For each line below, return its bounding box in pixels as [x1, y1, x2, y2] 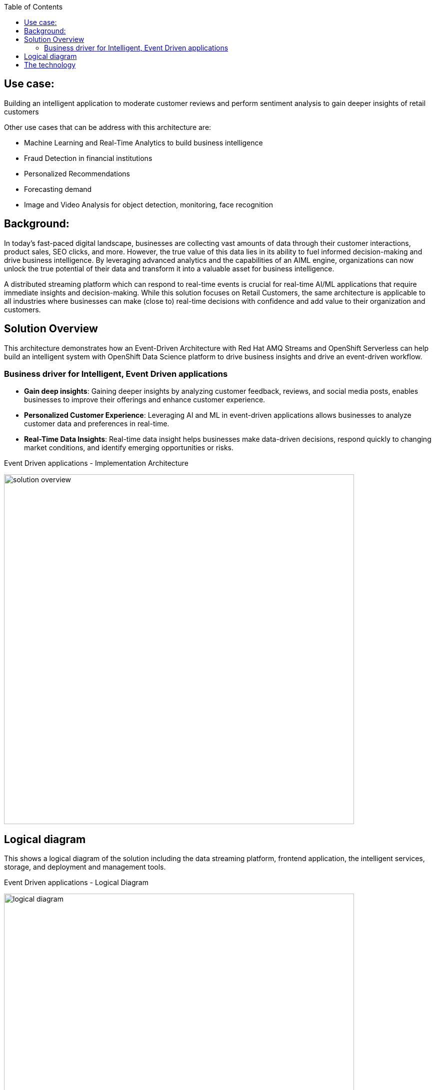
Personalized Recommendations [24, 169, 130, 178]
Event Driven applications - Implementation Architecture [4, 459, 188, 468]
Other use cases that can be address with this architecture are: [4, 122, 211, 131]
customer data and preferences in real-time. [24, 419, 169, 428]
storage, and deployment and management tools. [4, 863, 166, 872]
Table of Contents [4, 2, 63, 11]
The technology [24, 60, 76, 69]
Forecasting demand [24, 184, 92, 193]
